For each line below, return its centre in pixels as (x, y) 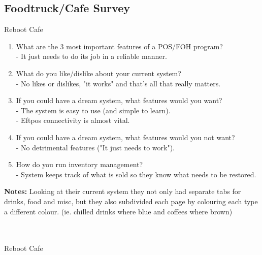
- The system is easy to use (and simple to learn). (93, 110)
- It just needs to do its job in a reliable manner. (91, 56)
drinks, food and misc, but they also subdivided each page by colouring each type (131, 201)
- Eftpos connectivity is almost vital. (73, 120)
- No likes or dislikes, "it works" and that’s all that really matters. (118, 83)
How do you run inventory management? (79, 164)
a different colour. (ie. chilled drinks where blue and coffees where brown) (118, 211)
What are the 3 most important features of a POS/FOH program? (119, 46)
